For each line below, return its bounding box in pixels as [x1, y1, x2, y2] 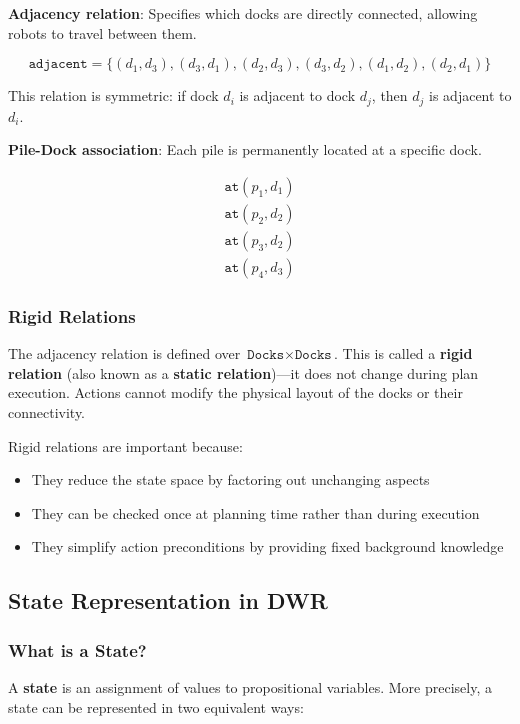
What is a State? [8, 637, 147, 662]
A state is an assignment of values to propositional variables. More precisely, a [8, 676, 492, 697]
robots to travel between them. [8, 22, 197, 43]
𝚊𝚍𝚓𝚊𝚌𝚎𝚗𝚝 [28, 57, 88, 72]
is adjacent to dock [239, 85, 356, 106]
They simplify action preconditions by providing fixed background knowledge [31, 536, 504, 557]
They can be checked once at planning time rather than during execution [31, 502, 480, 523]
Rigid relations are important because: [8, 435, 243, 456]
